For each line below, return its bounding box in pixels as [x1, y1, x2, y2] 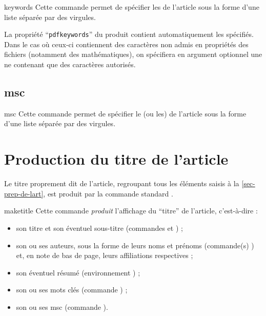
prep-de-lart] [4, 188, 44, 199]
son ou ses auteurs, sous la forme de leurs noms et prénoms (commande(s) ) [16, 240, 254, 250]
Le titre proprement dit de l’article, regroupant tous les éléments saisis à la [4, 178, 239, 189]
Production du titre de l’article [4, 148, 229, 169]
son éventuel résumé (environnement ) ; [16, 267, 140, 278]
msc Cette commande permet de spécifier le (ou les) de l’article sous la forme [4, 108, 247, 118]
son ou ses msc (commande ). [16, 301, 108, 312]
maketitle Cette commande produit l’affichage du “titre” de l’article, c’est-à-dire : [4, 205, 258, 216]
